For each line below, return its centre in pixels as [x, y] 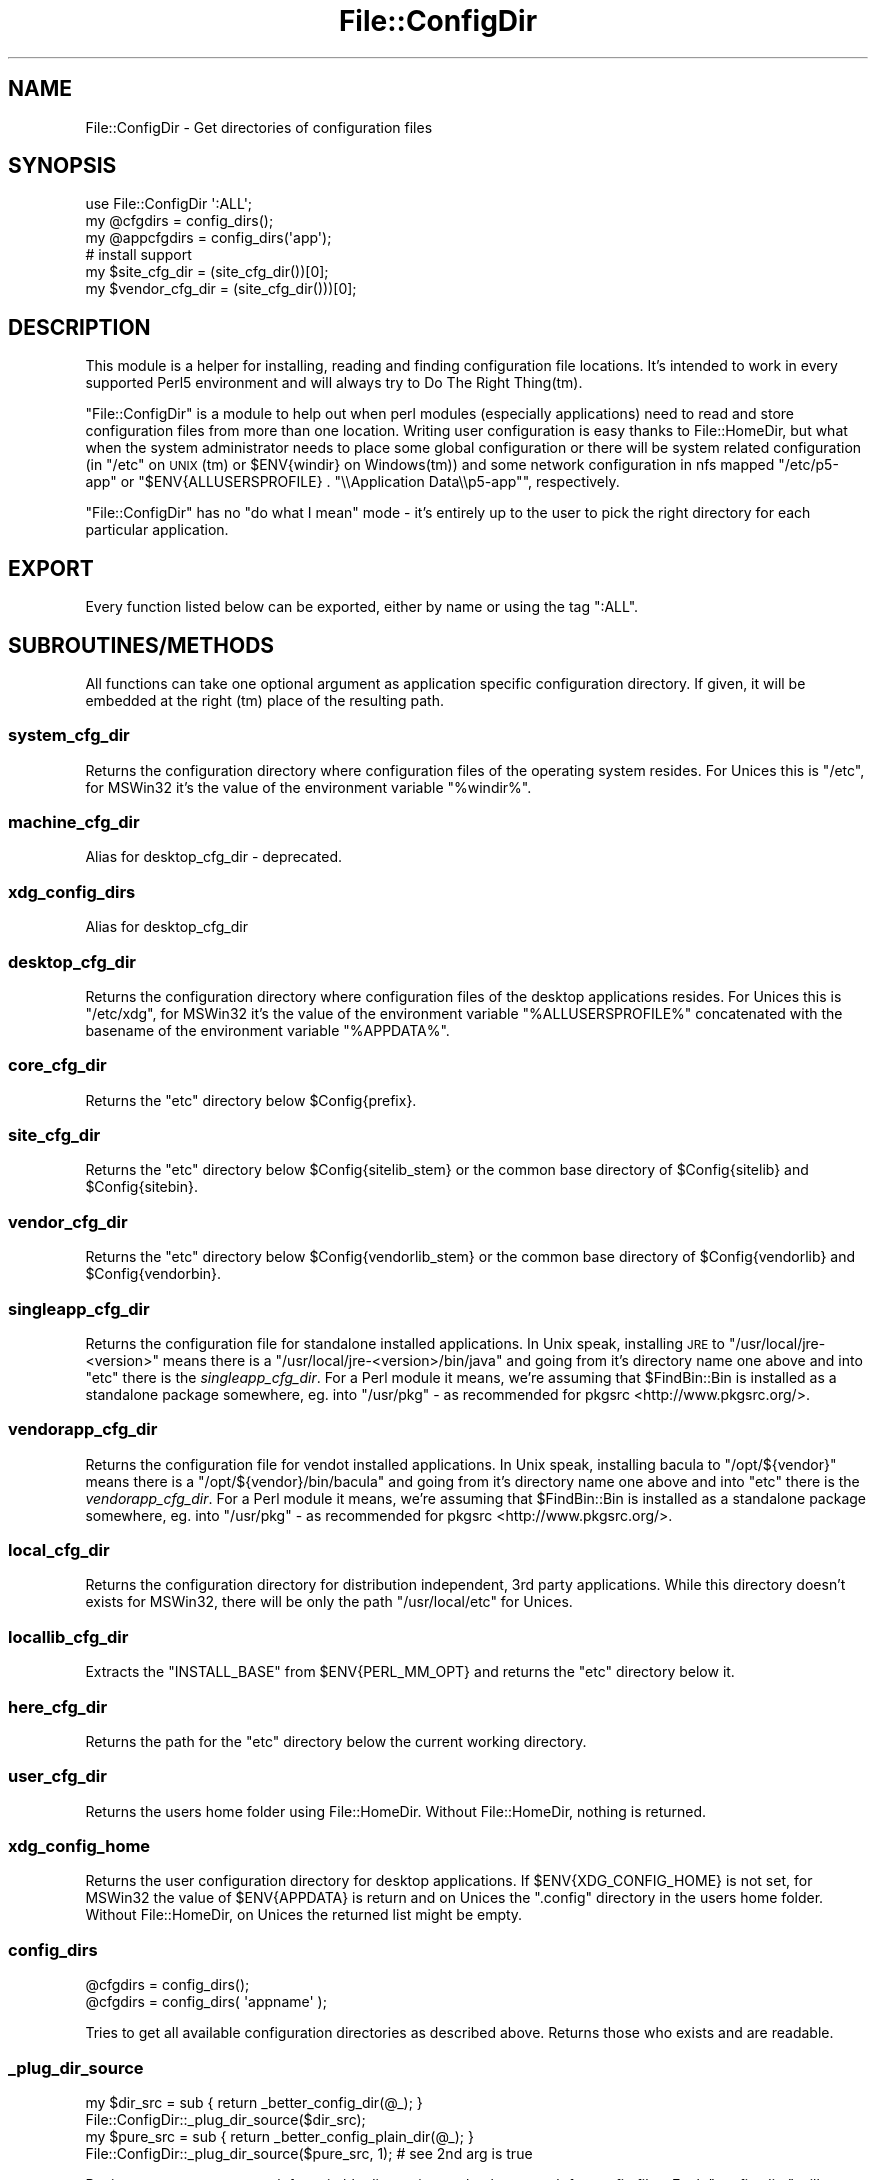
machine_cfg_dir [74, 822]
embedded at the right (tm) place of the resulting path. [264, 700]
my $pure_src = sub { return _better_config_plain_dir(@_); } [279, 2136]
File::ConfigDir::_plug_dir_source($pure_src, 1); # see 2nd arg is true [309, 2153]
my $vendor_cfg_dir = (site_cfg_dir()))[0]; [221, 289]
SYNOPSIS [62, 166]
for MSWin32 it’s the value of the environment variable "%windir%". [308, 787]
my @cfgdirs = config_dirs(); [179, 221]
